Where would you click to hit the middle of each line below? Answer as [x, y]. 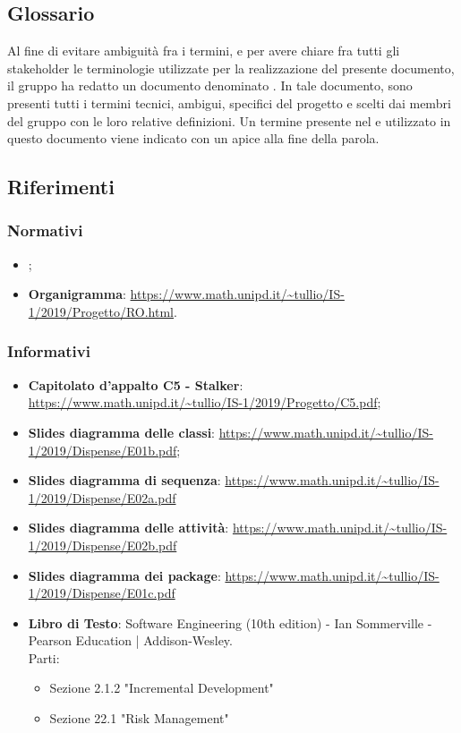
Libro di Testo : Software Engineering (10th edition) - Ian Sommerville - [230, 622]
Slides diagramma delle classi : [122, 432]
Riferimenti [61, 187]
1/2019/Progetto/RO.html [101, 311]
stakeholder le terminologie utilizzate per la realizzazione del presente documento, [231, 68]
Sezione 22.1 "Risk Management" [139, 718]
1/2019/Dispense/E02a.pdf [102, 497]
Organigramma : [77, 294]
